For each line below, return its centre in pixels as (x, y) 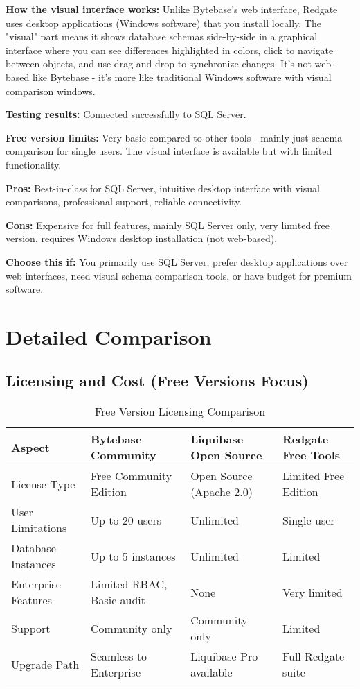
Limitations (39, 528)
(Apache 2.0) (222, 492)
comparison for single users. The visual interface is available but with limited (169, 151)
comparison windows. (51, 91)
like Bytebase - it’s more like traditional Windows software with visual (182, 77)
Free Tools (311, 455)
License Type (43, 484)
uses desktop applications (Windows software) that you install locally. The (163, 23)
